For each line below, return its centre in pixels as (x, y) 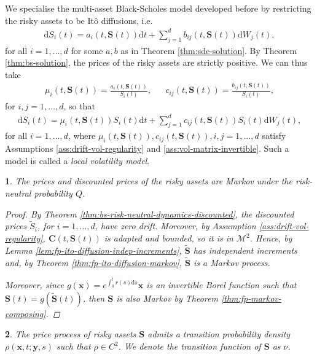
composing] (25, 313)
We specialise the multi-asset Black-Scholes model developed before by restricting (158, 8)
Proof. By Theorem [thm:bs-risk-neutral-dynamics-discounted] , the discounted (150, 214)
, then (94, 298)
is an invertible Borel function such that (221, 285)
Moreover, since (34, 285)
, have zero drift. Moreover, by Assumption (175, 226)
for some (87, 50)
